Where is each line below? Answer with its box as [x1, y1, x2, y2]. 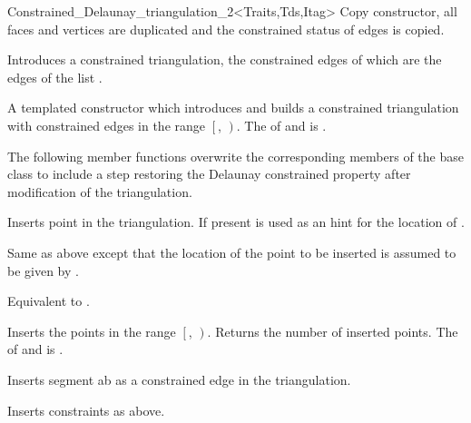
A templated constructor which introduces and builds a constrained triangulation [7, 98, 459, 117]
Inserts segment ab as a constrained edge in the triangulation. [7, 369, 351, 389]
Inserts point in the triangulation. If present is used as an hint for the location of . [7, 212, 465, 231]
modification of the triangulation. [7, 182, 192, 201]
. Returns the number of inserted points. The [207, 321, 458, 340]
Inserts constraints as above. [7, 400, 165, 419]
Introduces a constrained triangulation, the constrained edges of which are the [7, 50, 442, 69]
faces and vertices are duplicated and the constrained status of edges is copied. [7, 19, 445, 38]
